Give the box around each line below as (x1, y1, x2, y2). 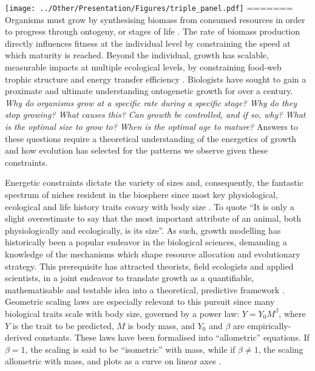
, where (279, 307, 306, 319)
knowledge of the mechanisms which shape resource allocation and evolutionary (5, 247, 300, 260)
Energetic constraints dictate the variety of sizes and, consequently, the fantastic (5, 176, 303, 189)
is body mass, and (127, 319, 195, 332)
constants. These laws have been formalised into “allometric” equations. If (35, 331, 310, 344)
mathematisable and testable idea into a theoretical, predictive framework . (5, 283, 285, 296)
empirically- (247, 319, 291, 332)
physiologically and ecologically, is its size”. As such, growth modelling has (5, 223, 281, 236)
